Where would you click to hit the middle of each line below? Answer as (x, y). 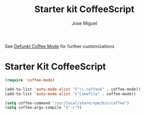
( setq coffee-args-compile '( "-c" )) (43, 108)
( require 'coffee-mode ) (30, 80)
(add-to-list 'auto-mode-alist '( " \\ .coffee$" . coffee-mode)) (73, 89)
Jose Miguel (84, 23)
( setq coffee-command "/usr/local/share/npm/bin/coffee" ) (67, 103)
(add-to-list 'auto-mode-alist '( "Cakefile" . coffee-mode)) (70, 94)
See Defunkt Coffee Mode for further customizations (60, 46)
